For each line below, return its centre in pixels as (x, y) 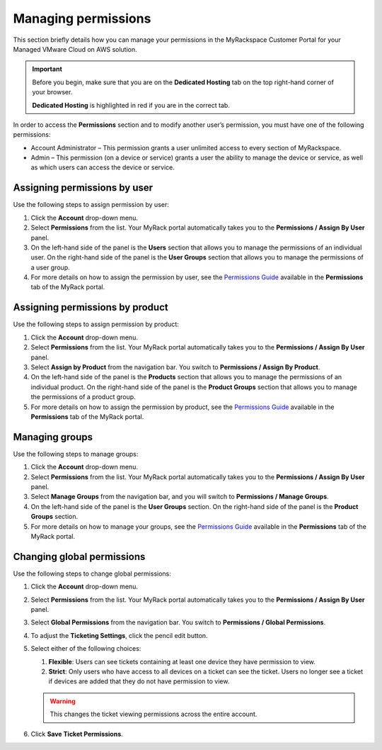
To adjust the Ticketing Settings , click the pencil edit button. (119, 635)
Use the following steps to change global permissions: (92, 573)
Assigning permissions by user (83, 188)
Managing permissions (82, 18)
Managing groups (53, 437)
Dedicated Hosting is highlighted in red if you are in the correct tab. (131, 105)
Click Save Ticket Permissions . (77, 734)
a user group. (50, 267)
